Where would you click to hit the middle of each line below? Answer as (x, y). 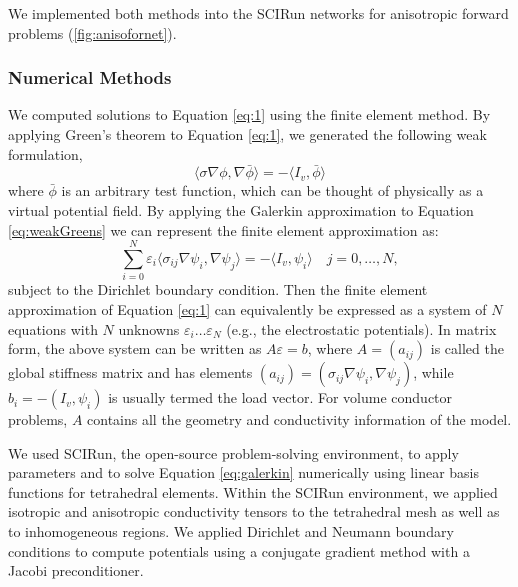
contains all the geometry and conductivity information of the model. (299, 419)
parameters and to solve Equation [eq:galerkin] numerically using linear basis (243, 472)
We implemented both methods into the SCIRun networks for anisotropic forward (258, 13)
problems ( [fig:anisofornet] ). (92, 32)
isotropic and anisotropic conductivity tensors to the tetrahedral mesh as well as (254, 511)
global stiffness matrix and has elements (130, 372)
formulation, (45, 153)
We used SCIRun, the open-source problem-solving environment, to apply (233, 452)
